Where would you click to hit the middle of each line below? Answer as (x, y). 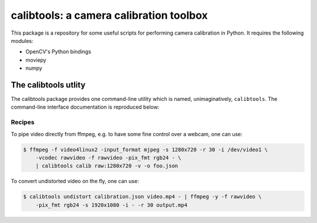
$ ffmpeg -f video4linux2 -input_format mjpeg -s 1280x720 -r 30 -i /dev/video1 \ (146, 149)
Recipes (23, 122)
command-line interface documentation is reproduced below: (85, 107)
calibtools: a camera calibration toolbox (109, 15)
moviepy (36, 60)
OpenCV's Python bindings (58, 52)
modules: (22, 40)
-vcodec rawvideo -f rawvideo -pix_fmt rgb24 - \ (108, 158)
